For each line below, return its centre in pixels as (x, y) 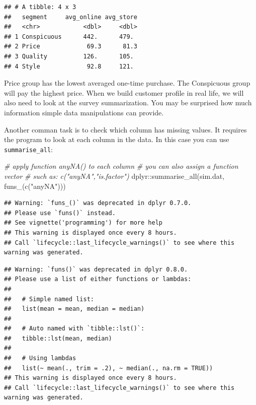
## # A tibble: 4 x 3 (40, 7)
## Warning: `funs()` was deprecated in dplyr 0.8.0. (96, 269)
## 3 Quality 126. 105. (69, 56)
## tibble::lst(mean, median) (58, 338)
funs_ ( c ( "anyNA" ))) (35, 186)
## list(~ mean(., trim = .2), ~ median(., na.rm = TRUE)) (109, 368)
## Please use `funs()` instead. (60, 213)
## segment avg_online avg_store (71, 17)
